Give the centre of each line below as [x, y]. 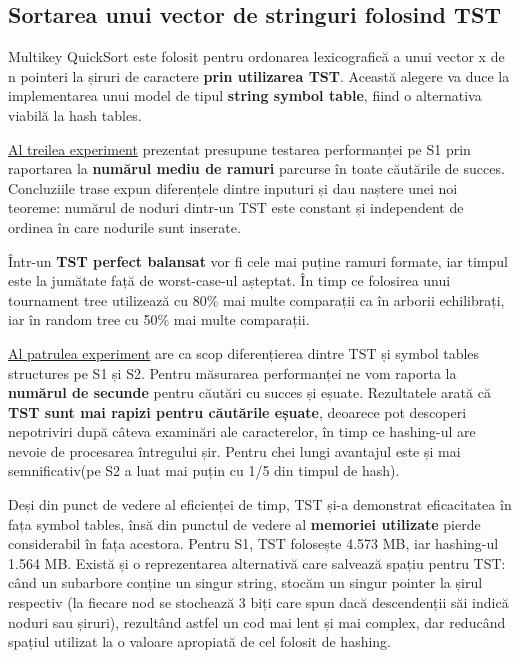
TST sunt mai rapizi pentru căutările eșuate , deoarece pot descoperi [237, 411]
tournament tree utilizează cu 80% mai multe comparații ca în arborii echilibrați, [256, 299]
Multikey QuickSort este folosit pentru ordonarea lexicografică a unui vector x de [256, 56]
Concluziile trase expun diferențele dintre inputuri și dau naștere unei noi [233, 187]
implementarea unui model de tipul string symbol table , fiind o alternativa [245, 95]
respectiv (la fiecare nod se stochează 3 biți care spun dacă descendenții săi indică [258, 602]
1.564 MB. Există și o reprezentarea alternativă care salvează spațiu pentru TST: [257, 562]
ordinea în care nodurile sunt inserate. [124, 226]
